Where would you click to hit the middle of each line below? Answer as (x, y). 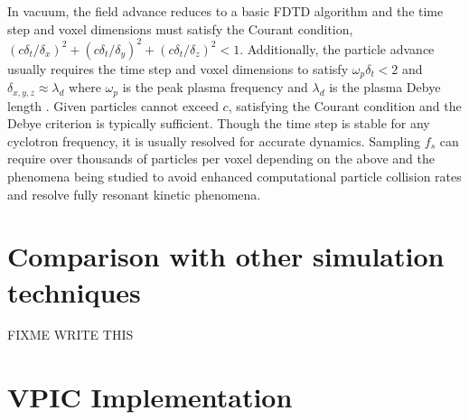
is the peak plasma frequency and (215, 87)
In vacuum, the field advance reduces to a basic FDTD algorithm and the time (225, 11)
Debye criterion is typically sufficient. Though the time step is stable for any (219, 123)
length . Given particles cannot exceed (113, 105)
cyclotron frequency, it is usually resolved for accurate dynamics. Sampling (214, 140)
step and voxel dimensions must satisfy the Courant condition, (180, 28)
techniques (74, 291)
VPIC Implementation (150, 397)
